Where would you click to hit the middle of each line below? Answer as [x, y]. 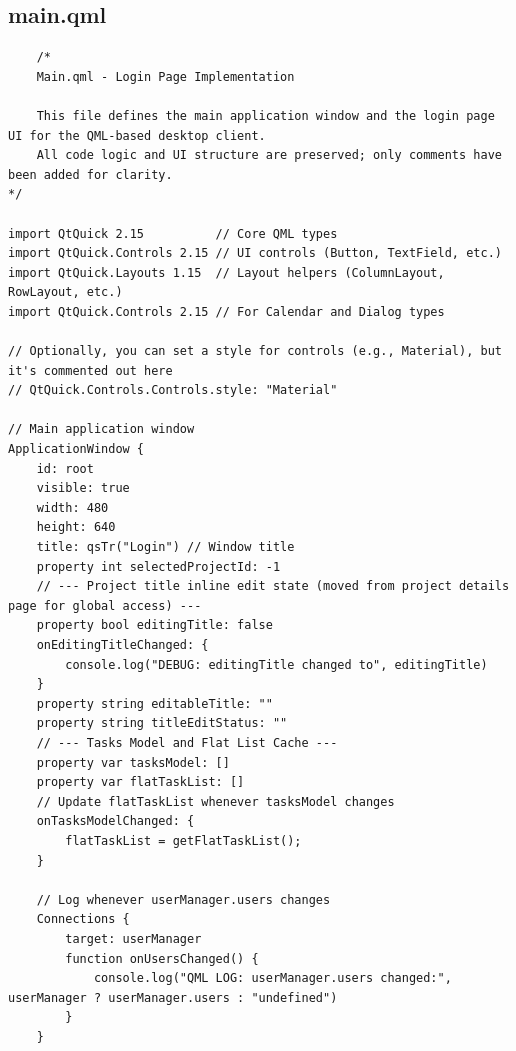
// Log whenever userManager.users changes [183, 899]
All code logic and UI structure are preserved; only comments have [269, 155]
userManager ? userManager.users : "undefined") [173, 997]
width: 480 [72, 507]
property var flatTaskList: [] [140, 782]
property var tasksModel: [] [133, 762]
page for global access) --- [105, 605]
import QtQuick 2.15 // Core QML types [173, 233]
